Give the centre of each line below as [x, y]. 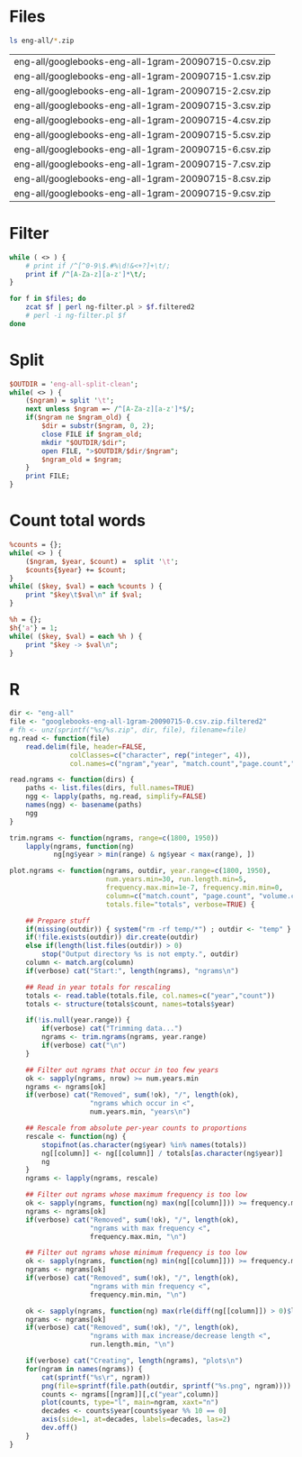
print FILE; [48, 476]
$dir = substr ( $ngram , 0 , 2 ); [98, 426]
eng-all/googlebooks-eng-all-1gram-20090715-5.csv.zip [142, 134]
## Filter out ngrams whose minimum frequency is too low [136, 1253]
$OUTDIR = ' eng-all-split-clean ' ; [74, 384]
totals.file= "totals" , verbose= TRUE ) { [180, 904]
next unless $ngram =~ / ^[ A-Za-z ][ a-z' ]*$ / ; [110, 409]
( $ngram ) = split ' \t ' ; [70, 401]
